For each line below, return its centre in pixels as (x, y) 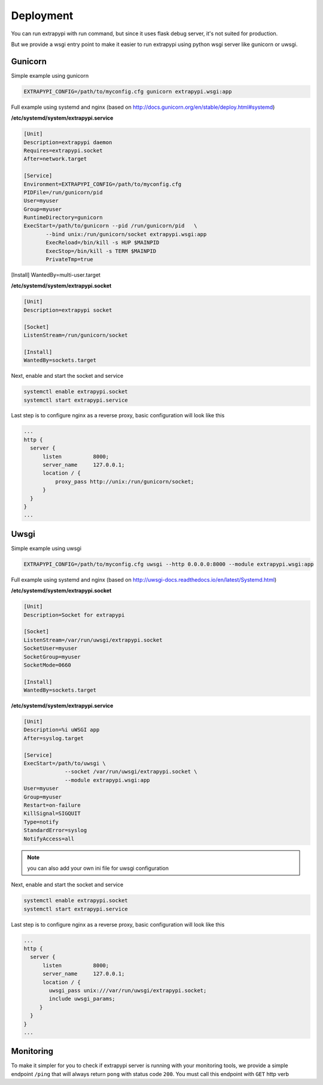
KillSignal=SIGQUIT (52, 814)
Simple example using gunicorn (50, 75)
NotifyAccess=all (49, 839)
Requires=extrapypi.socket (63, 150)
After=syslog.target (54, 738)
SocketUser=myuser (51, 648)
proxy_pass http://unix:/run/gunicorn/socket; (124, 482)
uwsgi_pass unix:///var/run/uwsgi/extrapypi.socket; (128, 991)
